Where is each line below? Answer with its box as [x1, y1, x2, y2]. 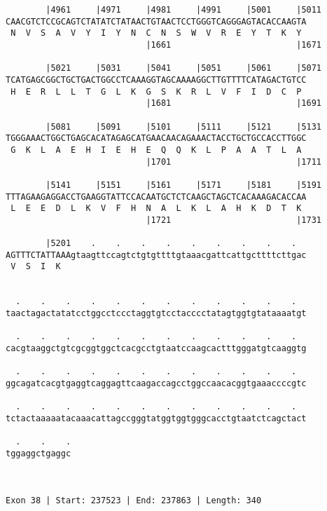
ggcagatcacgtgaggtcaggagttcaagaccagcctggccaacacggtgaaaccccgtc [6, 379, 307, 388]
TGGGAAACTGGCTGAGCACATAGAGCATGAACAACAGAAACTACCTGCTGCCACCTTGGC [6, 133, 307, 144]
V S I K [11, 261, 61, 272]
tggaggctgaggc [6, 448, 71, 458]
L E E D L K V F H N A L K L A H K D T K [11, 203, 302, 214]
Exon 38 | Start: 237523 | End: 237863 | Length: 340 [6, 495, 262, 505]
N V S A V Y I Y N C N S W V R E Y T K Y [11, 28, 302, 39]
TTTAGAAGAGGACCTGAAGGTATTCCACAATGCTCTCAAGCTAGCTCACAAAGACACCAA [6, 191, 307, 202]
